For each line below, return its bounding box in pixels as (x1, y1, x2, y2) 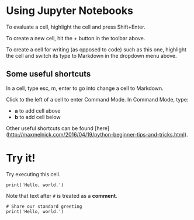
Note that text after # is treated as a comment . (6, 192, 118, 199)
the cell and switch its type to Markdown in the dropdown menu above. (6, 52, 177, 59)
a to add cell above (14, 107, 61, 114)
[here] (94, 124, 110, 132)
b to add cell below (14, 113, 61, 120)
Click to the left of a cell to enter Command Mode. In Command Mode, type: (6, 96, 189, 103)
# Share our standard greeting (6, 203, 82, 209)
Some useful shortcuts (6, 69, 91, 79)
